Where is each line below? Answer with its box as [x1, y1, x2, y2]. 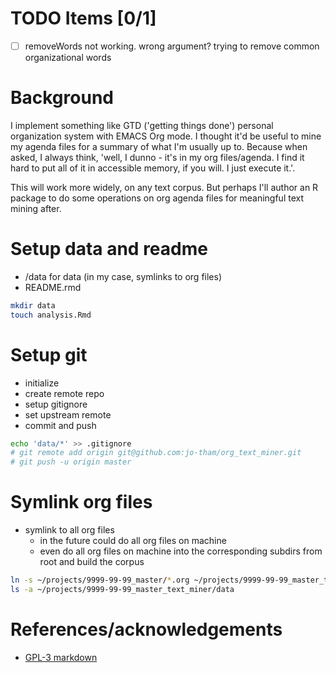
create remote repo [24, 387, 105, 399]
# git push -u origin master [10, 457, 132, 467]
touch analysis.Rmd [10, 310, 92, 320]
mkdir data [10, 300, 56, 311]
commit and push [24, 419, 97, 431]
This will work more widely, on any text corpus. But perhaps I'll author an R [10, 181, 319, 193]
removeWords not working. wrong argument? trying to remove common [24, 40, 320, 52]
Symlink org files [10, 491, 153, 514]
